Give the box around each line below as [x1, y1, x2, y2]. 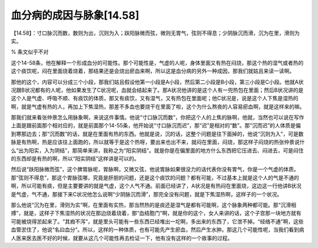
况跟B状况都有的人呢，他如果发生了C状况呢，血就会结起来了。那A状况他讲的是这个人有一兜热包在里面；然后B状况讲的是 [11, 86, 304, 94]
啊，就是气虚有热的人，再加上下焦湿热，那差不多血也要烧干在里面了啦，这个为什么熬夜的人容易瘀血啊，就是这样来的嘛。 [11, 103, 305, 110]
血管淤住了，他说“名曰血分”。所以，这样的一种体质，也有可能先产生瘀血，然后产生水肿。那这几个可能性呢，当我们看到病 [11, 226, 304, 233]
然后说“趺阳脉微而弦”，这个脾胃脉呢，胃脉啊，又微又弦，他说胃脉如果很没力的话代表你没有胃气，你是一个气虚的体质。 [11, 166, 300, 173]
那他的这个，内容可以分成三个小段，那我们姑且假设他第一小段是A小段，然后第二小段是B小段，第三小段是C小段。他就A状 [11, 78, 304, 85]
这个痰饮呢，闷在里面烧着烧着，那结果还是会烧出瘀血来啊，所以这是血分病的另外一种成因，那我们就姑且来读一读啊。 [11, 68, 294, 75]
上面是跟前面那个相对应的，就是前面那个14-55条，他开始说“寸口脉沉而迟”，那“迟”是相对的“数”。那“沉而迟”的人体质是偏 [11, 122, 302, 129]
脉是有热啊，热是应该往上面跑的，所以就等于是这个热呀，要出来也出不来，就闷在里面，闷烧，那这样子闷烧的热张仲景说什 [11, 138, 305, 146]
